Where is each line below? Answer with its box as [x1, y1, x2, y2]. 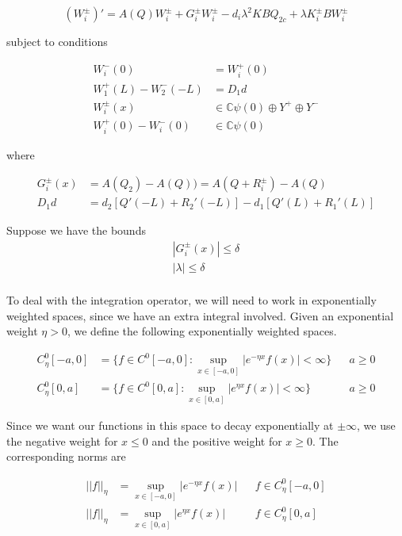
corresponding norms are [6, 448, 126, 465]
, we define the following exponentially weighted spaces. [67, 323, 337, 339]
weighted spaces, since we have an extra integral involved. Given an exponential [6, 307, 394, 324]
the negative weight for [6, 432, 118, 449]
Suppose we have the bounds [6, 222, 146, 239]
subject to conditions [6, 33, 108, 49]
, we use [357, 417, 396, 434]
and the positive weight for [151, 432, 282, 449]
